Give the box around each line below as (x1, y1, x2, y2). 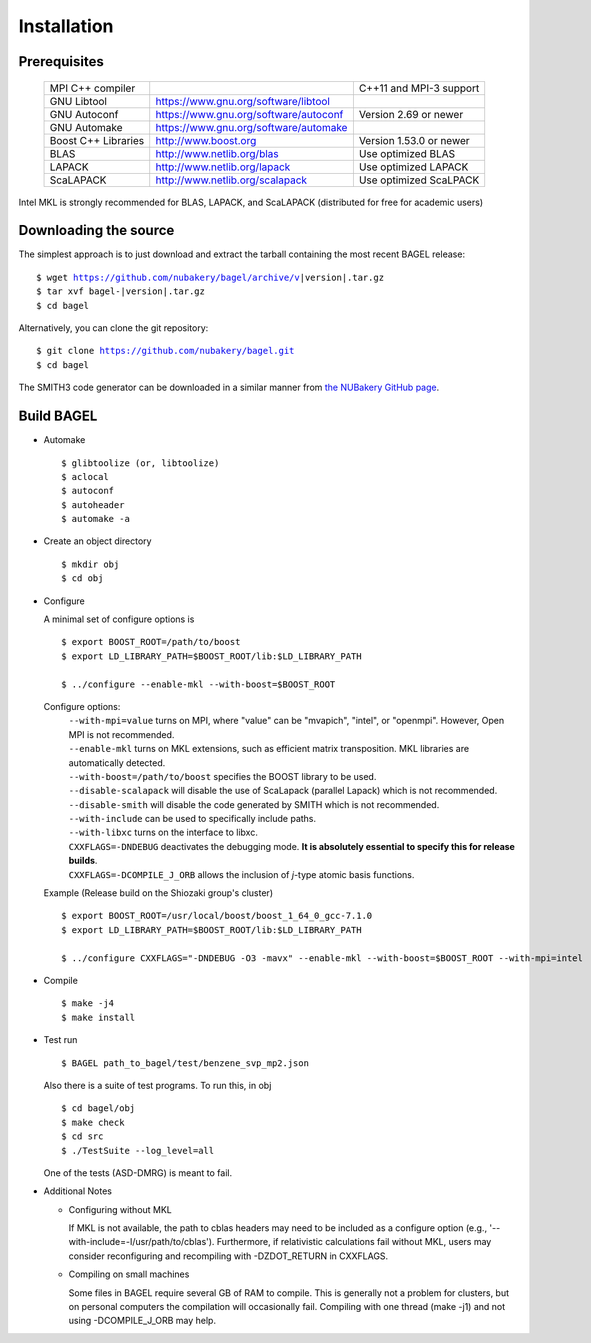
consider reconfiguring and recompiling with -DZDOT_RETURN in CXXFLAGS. (68, 1250, 389, 1262)
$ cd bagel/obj (61, 1103, 136, 1114)
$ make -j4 (61, 998, 115, 1009)
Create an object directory (43, 535, 152, 547)
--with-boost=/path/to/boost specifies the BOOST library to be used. (68, 770, 377, 782)
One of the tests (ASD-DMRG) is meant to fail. (43, 1166, 233, 1179)
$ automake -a (61, 513, 130, 525)
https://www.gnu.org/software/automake (155, 120, 348, 134)
